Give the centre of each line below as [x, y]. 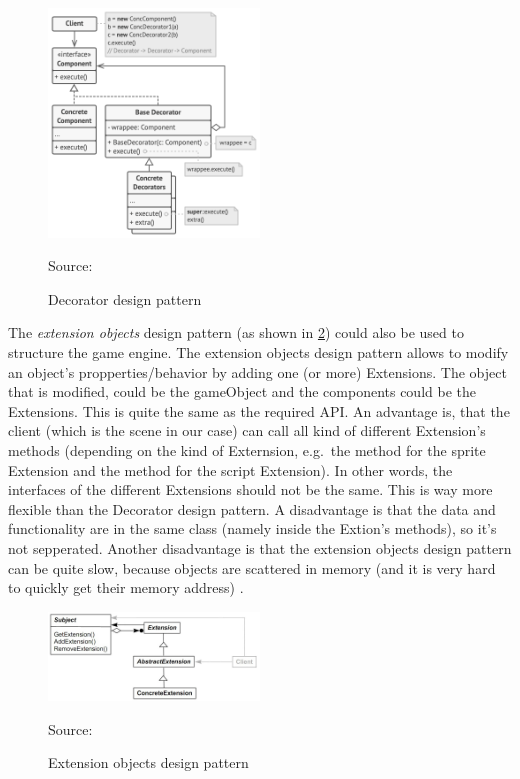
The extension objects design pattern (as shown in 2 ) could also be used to [236, 332]
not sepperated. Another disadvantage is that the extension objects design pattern [260, 547]
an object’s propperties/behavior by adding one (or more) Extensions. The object [257, 371]
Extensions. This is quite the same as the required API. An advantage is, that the [259, 410]
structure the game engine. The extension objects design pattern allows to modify [258, 352]
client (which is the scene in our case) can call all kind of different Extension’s [247, 430]
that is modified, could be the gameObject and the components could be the [242, 391]
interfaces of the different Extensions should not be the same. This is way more [250, 489]
